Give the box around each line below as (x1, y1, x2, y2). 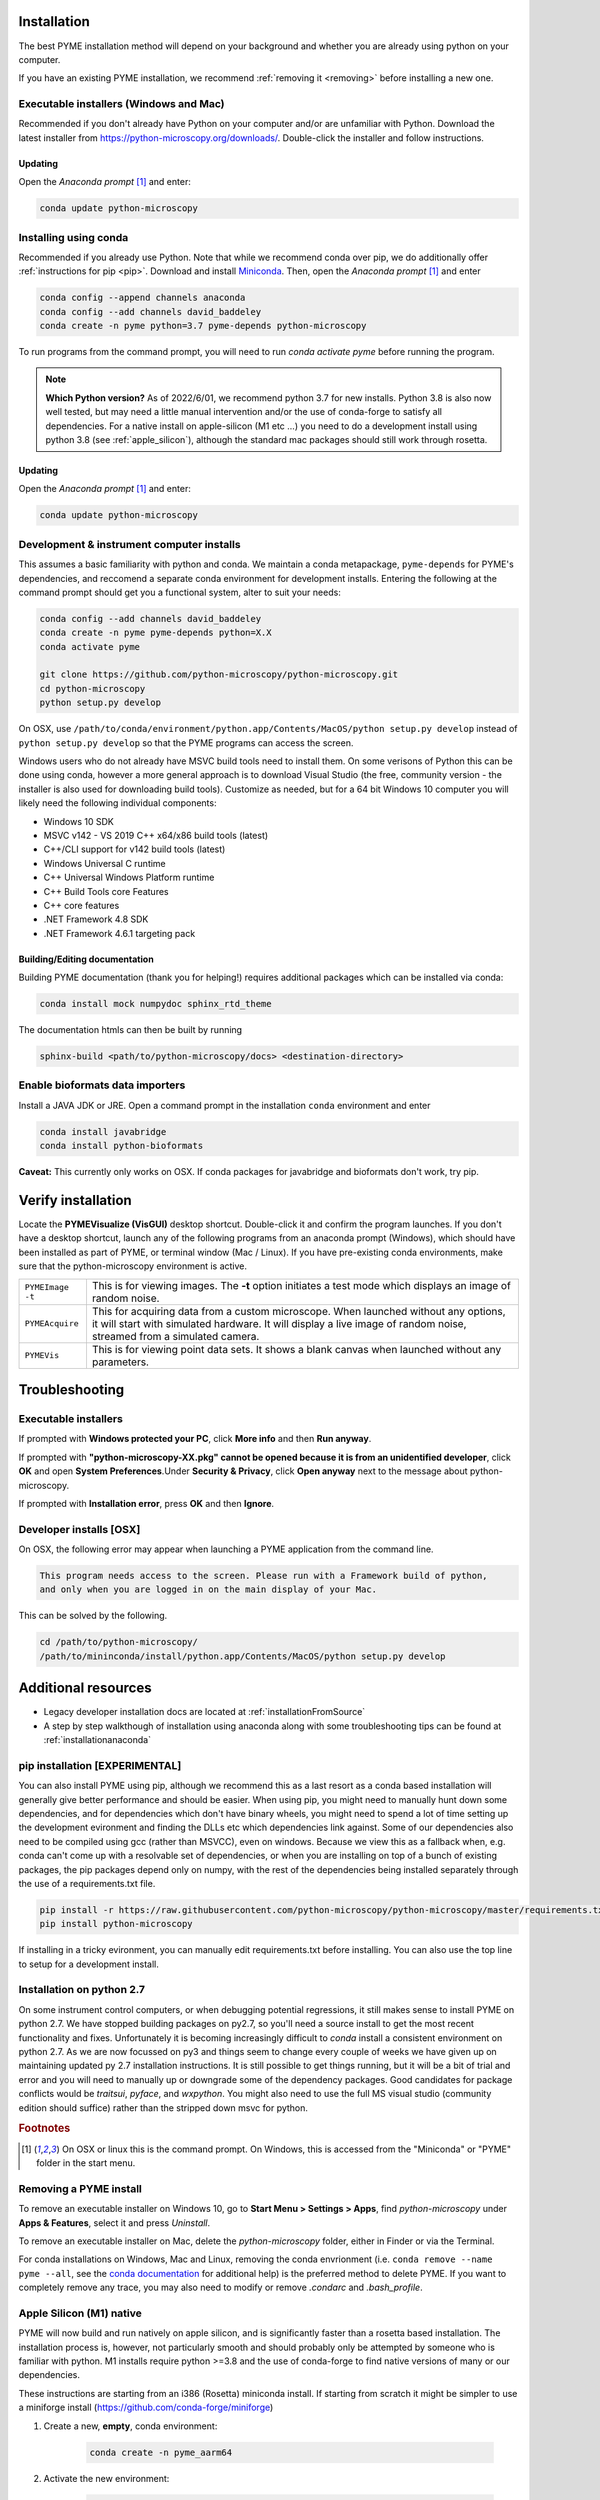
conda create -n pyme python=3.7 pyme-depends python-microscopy (39, 320, 367, 332)
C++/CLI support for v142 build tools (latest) (43, 843, 226, 855)
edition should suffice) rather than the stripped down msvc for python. (18, 2101, 309, 2114)
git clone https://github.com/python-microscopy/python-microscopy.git (39, 669, 399, 680)
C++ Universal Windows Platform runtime (43, 871, 215, 884)
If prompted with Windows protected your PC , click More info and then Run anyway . (18, 1433, 372, 1445)
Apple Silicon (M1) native (18, 2306, 142, 2320)
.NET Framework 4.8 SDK (43, 913, 149, 925)
